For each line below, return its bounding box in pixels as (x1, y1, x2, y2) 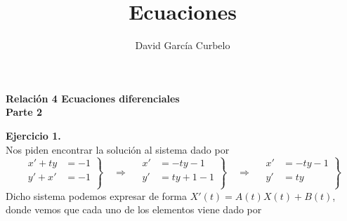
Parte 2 (6, 105, 43, 119)
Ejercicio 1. (6, 128, 61, 142)
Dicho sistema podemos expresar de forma (6, 188, 188, 203)
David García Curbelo (135, 38, 230, 53)
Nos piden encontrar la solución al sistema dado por (6, 142, 230, 156)
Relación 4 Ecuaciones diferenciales (6, 91, 180, 105)
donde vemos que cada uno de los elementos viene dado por (6, 202, 262, 217)
